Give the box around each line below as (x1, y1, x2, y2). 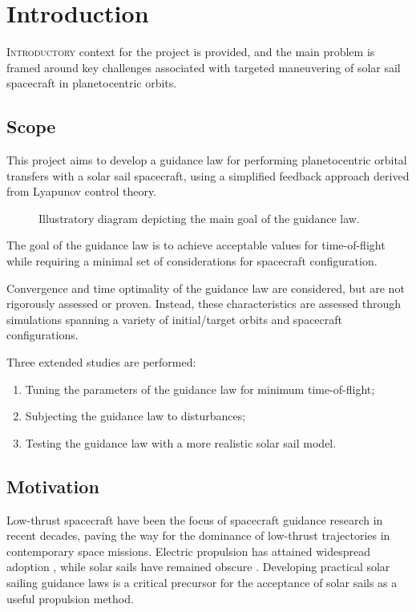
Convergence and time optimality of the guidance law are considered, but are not (6, 279, 405, 296)
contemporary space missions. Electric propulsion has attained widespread (6, 542, 370, 559)
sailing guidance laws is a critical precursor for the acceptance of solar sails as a (6, 574, 398, 590)
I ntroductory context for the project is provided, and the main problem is (6, 43, 375, 60)
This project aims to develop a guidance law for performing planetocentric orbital (6, 152, 407, 168)
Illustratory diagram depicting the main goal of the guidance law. (38, 209, 360, 226)
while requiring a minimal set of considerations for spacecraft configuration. (6, 253, 378, 270)
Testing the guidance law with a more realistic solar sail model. (25, 434, 337, 451)
